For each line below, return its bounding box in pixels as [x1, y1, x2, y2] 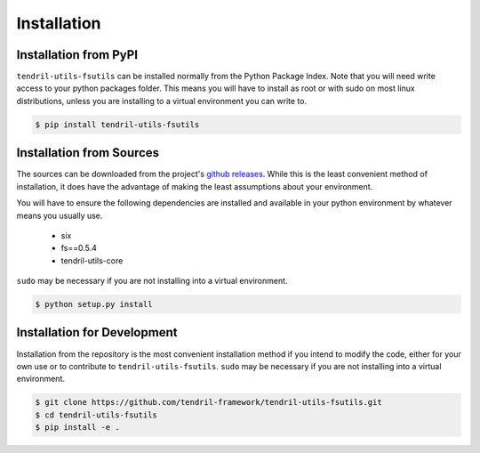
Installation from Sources [16, 145, 160, 160]
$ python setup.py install [35, 299, 153, 310]
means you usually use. [16, 210, 103, 221]
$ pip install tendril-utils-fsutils [35, 119, 200, 129]
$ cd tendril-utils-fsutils [35, 409, 157, 420]
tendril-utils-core [60, 255, 124, 266]
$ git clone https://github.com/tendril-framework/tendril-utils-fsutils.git [35, 397, 382, 408]
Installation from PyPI [16, 47, 138, 62]
